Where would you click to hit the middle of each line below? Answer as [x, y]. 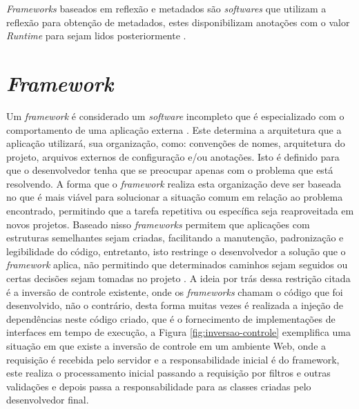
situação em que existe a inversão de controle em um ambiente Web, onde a [166, 346]
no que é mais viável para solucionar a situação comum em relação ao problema [175, 197]
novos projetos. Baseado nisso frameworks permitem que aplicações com [158, 224]
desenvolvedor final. [48, 400]
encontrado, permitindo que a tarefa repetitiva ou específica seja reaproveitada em [180, 211]
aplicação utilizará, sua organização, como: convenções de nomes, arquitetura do [176, 143]
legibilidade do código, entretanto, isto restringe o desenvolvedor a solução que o [176, 251]
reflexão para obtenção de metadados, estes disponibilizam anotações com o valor [178, 22]
